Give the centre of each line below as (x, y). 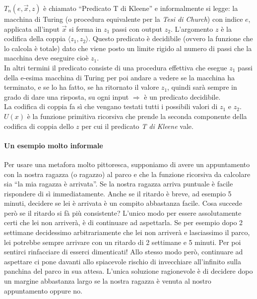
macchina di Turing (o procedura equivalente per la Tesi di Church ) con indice (124, 19)
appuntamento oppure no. (43, 290)
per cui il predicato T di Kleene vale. (137, 126)
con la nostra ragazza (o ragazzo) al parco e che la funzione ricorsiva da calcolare (127, 174)
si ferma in (85, 29)
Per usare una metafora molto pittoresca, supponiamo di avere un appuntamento (127, 164)
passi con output (137, 29)
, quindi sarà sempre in (202, 87)
